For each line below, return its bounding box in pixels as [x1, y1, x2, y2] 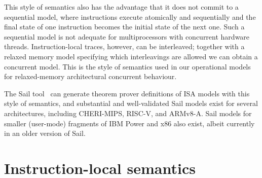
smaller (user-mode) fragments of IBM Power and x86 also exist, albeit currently [4, 118, 255, 128]
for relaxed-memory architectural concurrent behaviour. [4, 71, 177, 82]
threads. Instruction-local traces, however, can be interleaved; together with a [4, 41, 245, 52]
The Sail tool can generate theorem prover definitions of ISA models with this [4, 88, 250, 98]
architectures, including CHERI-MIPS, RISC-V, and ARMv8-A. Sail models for [4, 108, 252, 118]
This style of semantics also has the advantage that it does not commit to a [4, 2, 239, 12]
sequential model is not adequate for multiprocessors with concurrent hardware [4, 31, 250, 42]
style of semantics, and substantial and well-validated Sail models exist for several [4, 98, 258, 109]
